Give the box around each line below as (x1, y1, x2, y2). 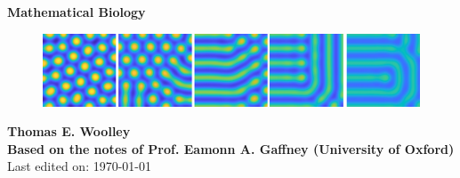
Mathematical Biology (7, 3, 146, 20)
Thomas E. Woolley (7, 122, 131, 141)
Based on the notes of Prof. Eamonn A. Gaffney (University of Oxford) (7, 139, 455, 158)
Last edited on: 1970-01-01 (7, 157, 152, 175)
